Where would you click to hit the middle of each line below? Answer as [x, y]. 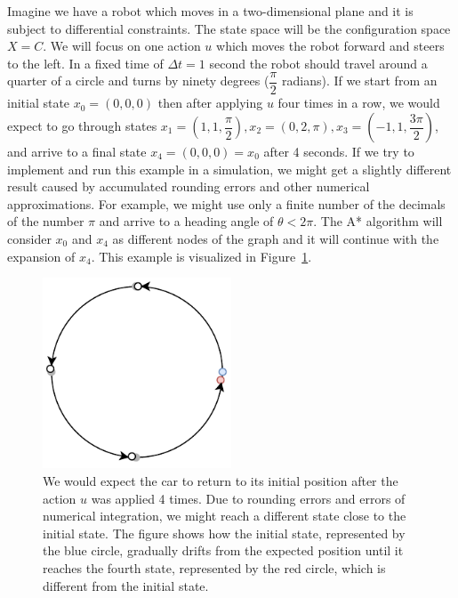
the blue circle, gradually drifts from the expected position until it [223, 550]
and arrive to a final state [77, 152]
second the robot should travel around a [318, 63]
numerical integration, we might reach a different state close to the [225, 516]
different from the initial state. [126, 585]
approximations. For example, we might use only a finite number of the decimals [226, 203]
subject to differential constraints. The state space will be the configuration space [229, 28]
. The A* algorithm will [378, 221]
